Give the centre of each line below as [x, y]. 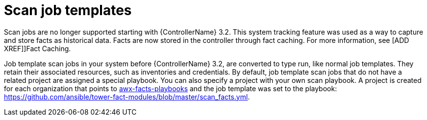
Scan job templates [68, 10]
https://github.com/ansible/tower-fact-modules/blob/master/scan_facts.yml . [127, 97]
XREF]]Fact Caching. [38, 48]
